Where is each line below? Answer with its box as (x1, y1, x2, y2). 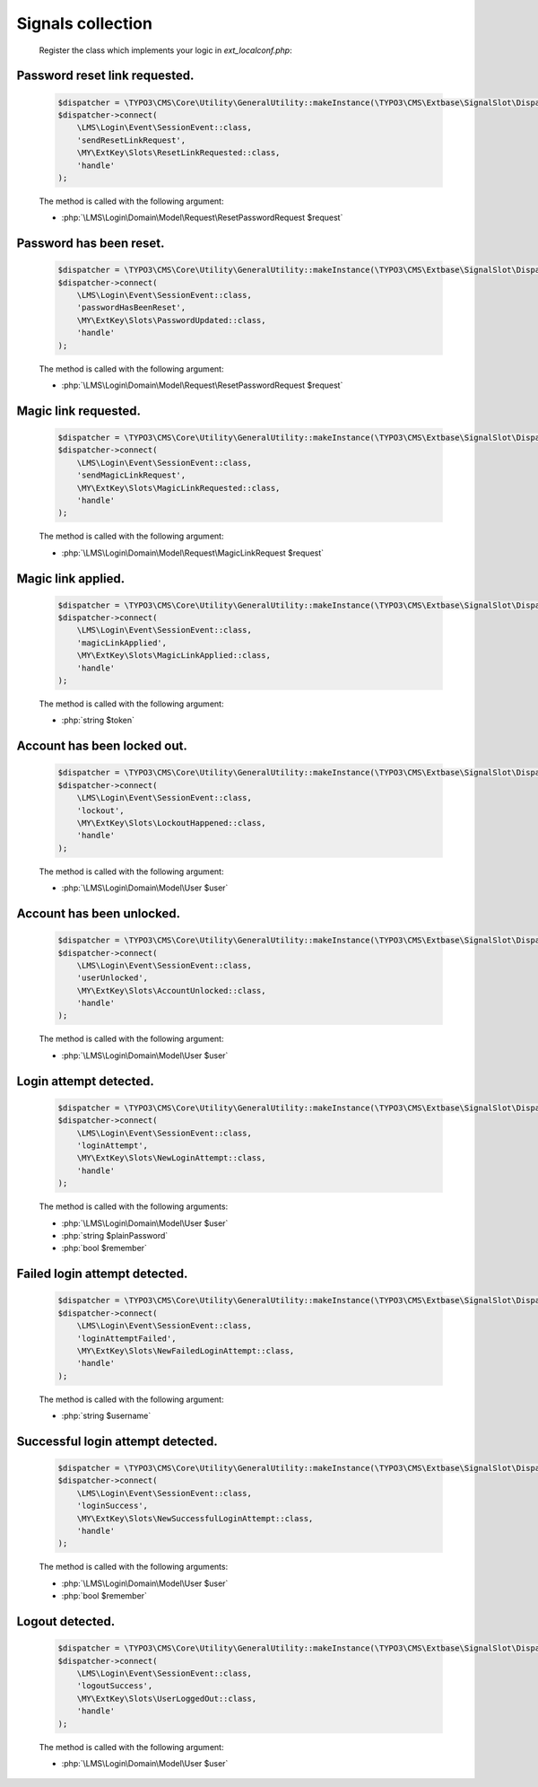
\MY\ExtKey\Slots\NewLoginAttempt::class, (76, 1153, 266, 1163)
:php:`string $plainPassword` (61, 1230, 169, 1240)
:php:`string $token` (61, 714, 134, 726)
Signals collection (16, 13, 152, 33)
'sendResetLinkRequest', (76, 135, 187, 145)
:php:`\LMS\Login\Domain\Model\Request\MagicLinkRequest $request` (61, 547, 325, 558)
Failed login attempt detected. (16, 1266, 188, 1282)
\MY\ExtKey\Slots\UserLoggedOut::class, (76, 1693, 257, 1704)
